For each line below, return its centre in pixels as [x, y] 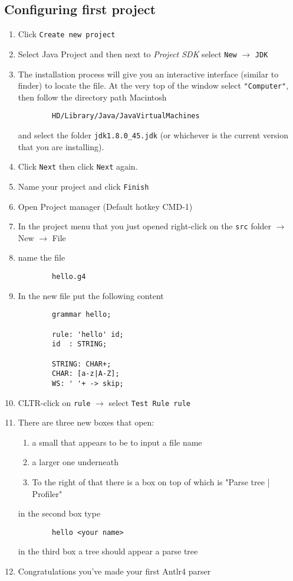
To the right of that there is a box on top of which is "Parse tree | [151, 481]
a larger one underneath [75, 462]
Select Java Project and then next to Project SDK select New [127, 53]
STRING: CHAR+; [82, 364]
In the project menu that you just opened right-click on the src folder [145, 226]
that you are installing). [61, 146]
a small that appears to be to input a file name [117, 442]
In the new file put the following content [91, 295]
